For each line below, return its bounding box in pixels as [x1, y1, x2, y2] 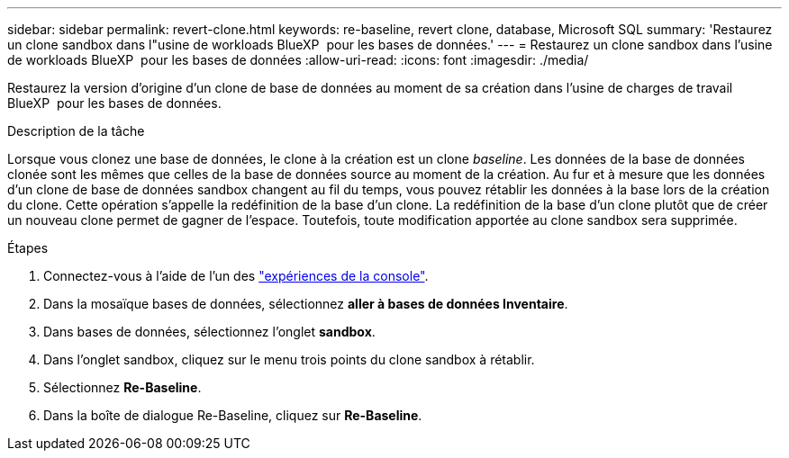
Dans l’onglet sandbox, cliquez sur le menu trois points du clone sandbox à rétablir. [43, 352, 535, 367]
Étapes [7, 240, 49, 256]
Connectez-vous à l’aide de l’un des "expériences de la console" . [43, 268, 429, 283]
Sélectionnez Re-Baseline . [43, 380, 202, 395]
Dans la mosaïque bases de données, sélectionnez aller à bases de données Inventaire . [43, 296, 568, 311]
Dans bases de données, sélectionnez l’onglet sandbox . [43, 324, 376, 339]
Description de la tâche [7, 123, 145, 139]
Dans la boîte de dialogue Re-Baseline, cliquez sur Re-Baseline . [43, 408, 422, 423]
